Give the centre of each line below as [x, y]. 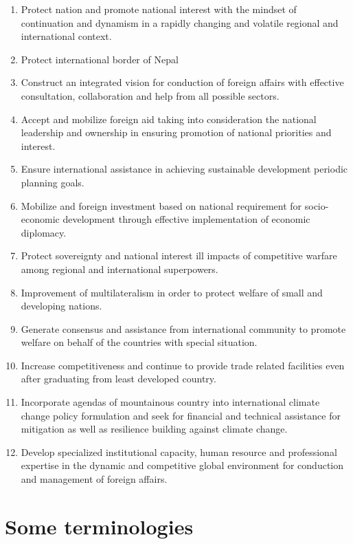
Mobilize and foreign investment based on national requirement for [161, 205]
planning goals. [53, 182]
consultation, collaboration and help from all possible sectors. [150, 95]
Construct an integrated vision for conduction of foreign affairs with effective [182, 82]
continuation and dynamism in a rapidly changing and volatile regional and [180, 22]
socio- [317, 205]
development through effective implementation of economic [186, 219]
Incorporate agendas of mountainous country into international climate [170, 402]
